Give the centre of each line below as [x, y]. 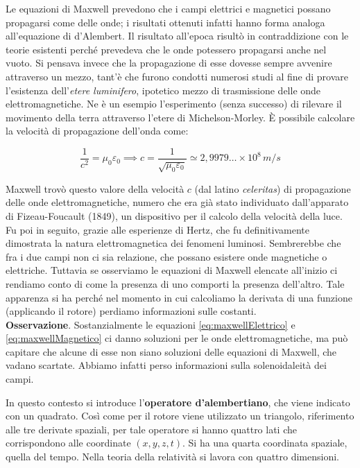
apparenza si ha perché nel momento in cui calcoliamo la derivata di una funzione [179, 297]
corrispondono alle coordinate [68, 443]
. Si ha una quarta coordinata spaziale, [265, 443]
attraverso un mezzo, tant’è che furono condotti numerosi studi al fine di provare [177, 76]
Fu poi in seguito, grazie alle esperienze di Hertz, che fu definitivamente [157, 229]
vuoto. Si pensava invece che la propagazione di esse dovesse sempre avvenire [169, 63]
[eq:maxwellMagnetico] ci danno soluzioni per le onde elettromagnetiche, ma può [177, 338]
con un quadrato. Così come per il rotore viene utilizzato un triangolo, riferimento [180, 416]
